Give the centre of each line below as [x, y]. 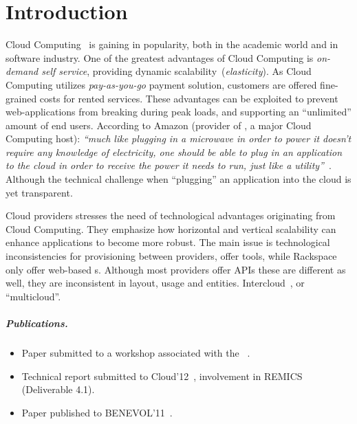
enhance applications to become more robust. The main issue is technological [168, 242]
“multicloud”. [33, 296]
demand [22, 71]
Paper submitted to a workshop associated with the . [136, 352]
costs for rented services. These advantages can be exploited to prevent [189, 98]
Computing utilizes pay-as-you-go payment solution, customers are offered [161, 84]
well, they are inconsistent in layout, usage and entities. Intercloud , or [155, 283]
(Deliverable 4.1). [58, 389]
